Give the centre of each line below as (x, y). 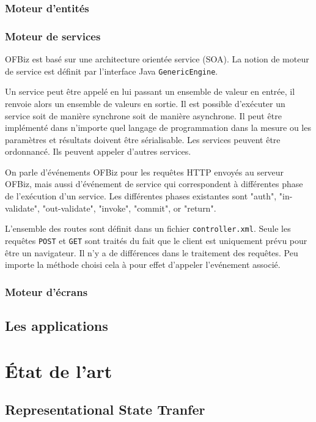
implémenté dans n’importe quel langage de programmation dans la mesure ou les (158, 128)
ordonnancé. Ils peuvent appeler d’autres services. (98, 151)
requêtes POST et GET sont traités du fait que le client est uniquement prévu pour (156, 240)
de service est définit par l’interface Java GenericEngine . (112, 71)
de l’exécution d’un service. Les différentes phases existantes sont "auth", (141, 196)
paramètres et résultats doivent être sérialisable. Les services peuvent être (143, 139)
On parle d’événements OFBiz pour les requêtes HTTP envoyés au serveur (145, 172)
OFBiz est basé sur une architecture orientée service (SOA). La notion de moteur (157, 59)
